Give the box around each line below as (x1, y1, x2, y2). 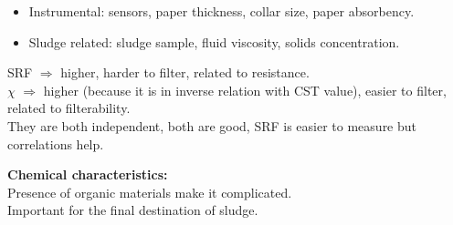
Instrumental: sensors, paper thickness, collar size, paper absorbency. (28, 2, 415, 20)
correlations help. (7, 134, 104, 153)
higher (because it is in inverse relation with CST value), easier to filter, (43, 80, 447, 99)
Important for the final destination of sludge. (7, 200, 258, 220)
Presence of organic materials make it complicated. (7, 182, 292, 201)
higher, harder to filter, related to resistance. (60, 63, 310, 82)
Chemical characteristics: (7, 165, 168, 184)
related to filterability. (7, 98, 131, 118)
